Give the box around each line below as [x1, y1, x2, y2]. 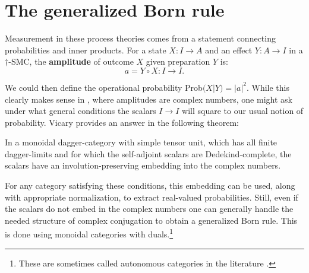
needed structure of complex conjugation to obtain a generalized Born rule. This [5, 214, 298, 226]
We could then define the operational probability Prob [5, 81, 203, 93]
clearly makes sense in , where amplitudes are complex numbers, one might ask [5, 93, 292, 105]
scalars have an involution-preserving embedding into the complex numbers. [5, 159, 281, 172]
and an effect [205, 43, 253, 56]
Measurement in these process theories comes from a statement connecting [5, 32, 276, 45]
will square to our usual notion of [182, 104, 304, 117]
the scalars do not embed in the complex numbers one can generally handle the [5, 202, 294, 215]
